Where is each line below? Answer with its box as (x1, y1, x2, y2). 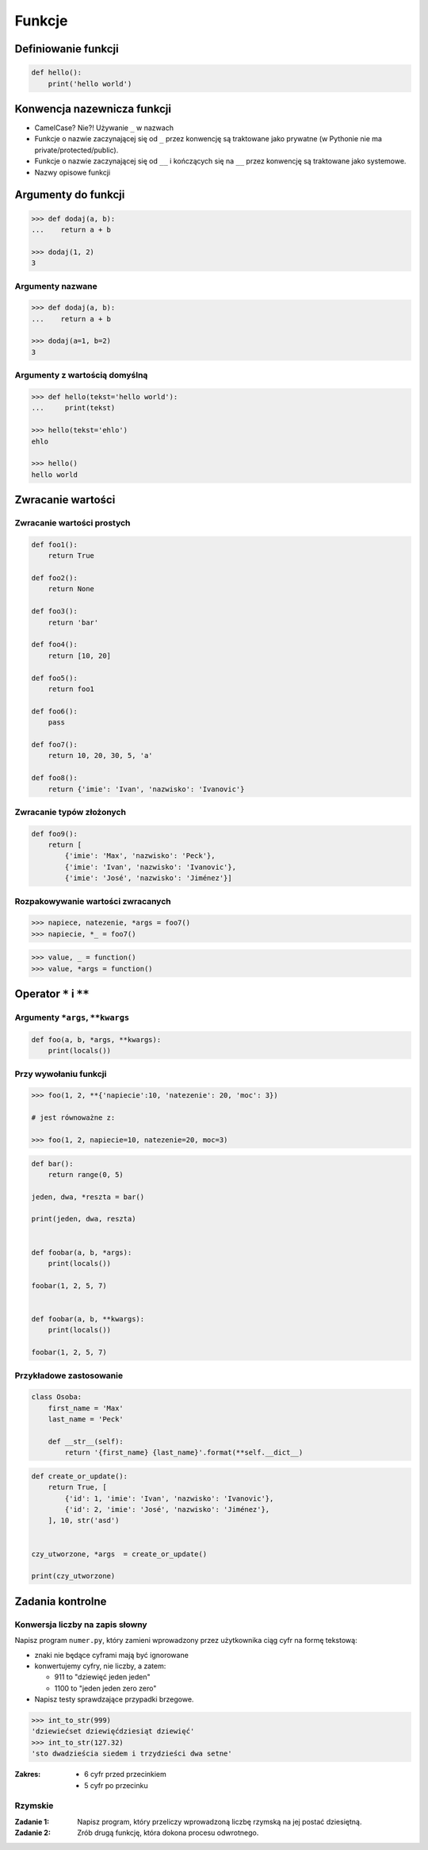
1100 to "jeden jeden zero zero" (54, 1683, 157, 1693)
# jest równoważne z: (31, 1113, 116, 1122)
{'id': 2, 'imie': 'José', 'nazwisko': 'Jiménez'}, (64, 1505, 270, 1514)
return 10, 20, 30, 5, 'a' (48, 751, 154, 760)
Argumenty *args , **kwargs (14, 1012, 130, 1023)
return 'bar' (48, 617, 99, 627)
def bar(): (31, 1159, 74, 1168)
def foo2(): (31, 574, 78, 583)
